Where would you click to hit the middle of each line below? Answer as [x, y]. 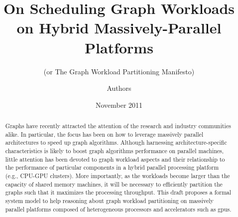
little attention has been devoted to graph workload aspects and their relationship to [115, 159]
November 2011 [119, 105]
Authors [119, 88]
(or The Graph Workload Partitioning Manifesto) [119, 71]
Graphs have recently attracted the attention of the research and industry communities [118, 126]
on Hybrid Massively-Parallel [119, 28]
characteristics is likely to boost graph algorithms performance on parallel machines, [115, 151]
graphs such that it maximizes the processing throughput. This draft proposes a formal [118, 192]
